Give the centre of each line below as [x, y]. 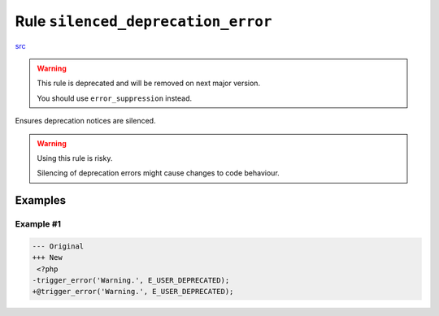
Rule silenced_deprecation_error [143, 21]
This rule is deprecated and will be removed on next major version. [148, 83]
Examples [41, 200]
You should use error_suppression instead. [115, 98]
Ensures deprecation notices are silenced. [85, 121]
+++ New [47, 258]
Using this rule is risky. [75, 158]
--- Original [58, 246]
